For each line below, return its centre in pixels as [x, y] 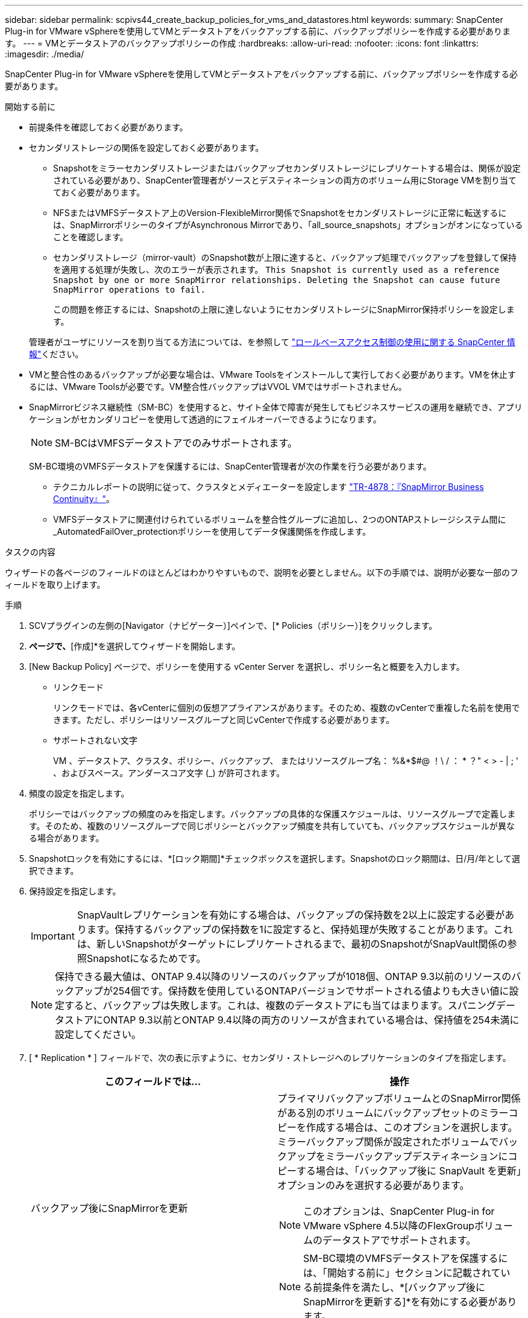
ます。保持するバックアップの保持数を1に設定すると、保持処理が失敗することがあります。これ [300, 929]
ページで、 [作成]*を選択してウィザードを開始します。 [135, 646]
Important [53, 936]
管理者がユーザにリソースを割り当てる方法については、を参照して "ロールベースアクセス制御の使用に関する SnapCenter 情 [272, 342]
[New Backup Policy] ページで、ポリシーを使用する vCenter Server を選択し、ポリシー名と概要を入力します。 [247, 667]
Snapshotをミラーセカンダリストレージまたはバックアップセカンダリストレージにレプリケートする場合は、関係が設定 [287, 168]
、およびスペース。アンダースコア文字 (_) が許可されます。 [169, 773]
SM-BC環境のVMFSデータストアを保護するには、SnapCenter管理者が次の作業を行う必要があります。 [230, 466]
